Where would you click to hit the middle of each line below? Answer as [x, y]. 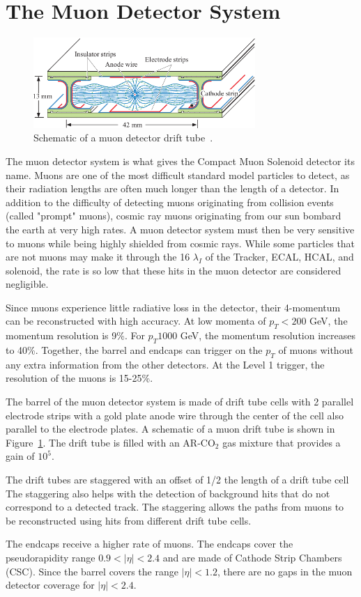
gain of [20, 456]
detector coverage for [50, 585]
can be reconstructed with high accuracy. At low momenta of [136, 321]
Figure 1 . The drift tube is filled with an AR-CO [110, 442]
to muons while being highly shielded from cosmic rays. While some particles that [180, 243]
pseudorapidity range [51, 557]
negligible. [27, 284]
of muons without [316, 350]
